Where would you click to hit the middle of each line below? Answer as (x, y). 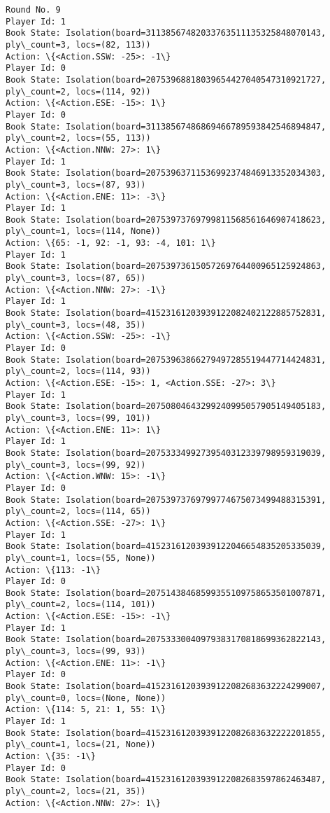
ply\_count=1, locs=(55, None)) (81, 558)
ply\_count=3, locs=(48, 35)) (76, 325)
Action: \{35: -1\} (51, 756)
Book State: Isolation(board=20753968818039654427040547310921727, (166, 79)
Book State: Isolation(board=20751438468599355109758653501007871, (166, 593)
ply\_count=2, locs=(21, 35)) (76, 791)
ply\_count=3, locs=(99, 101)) (78, 418)
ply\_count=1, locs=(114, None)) (83, 231)
